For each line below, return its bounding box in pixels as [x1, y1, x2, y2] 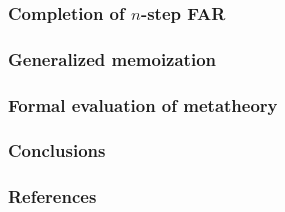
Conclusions [8, 138, 106, 163]
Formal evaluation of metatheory [8, 92, 278, 117]
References [8, 184, 97, 209]
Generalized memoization [8, 46, 217, 71]
